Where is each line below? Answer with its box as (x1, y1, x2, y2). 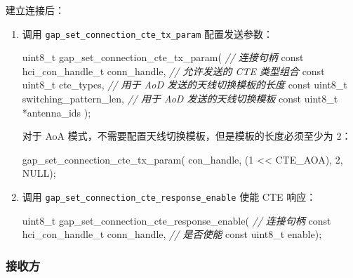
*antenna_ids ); (22, 105, 91, 119)
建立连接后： (6, 3, 65, 17)
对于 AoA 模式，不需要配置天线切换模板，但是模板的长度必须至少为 (22, 128, 333, 143)
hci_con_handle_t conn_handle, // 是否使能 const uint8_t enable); (22, 227, 322, 241)
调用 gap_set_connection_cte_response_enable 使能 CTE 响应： (22, 190, 317, 204)
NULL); (22, 166, 56, 180)
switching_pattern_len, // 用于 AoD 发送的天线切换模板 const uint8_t (22, 91, 338, 106)
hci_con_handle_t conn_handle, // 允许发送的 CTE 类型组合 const (22, 63, 325, 78)
